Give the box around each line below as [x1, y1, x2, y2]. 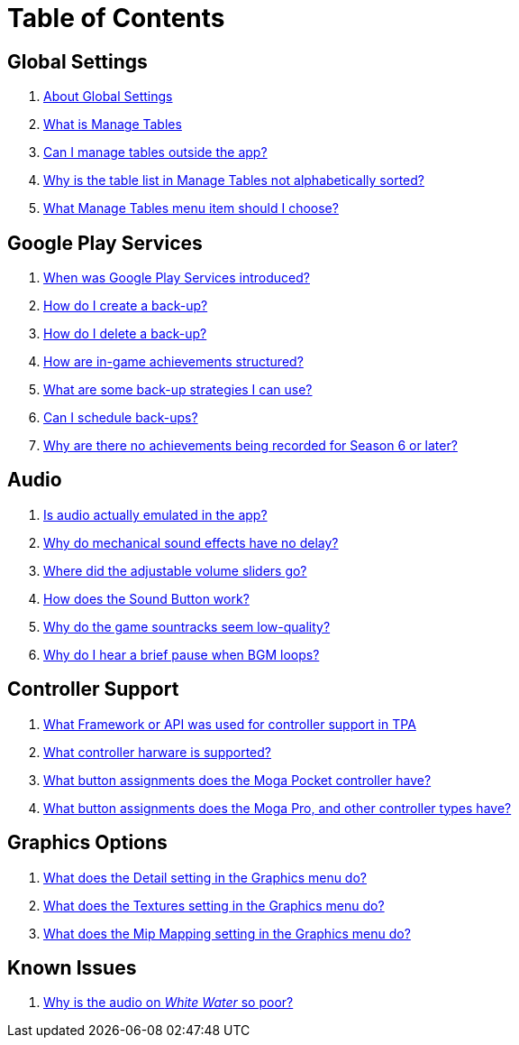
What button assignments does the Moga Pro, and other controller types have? [43, 800, 512, 816]
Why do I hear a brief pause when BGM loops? [43, 646, 320, 662]
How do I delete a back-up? [43, 326, 207, 342]
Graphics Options [7, 831, 168, 855]
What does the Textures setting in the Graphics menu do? [43, 897, 385, 913]
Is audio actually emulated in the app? [43, 506, 268, 522]
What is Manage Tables [43, 116, 182, 133]
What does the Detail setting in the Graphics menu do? [43, 869, 367, 885]
